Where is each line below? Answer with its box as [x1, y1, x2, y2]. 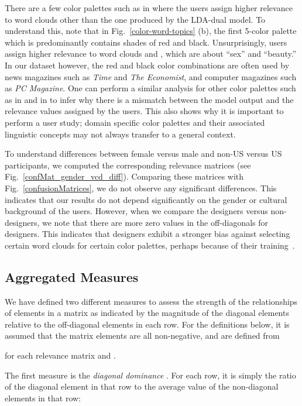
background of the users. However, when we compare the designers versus [5, 205, 268, 217]
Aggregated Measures [5, 267, 139, 285]
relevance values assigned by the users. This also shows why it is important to [5, 105, 284, 117]
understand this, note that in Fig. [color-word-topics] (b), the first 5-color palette [5, 25, 297, 37]
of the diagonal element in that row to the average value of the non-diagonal [5, 380, 279, 393]
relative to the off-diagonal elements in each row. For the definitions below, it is [5, 318, 290, 330]
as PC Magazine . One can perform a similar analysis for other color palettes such [5, 82, 296, 94]
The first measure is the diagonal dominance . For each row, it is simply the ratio [5, 369, 296, 381]
